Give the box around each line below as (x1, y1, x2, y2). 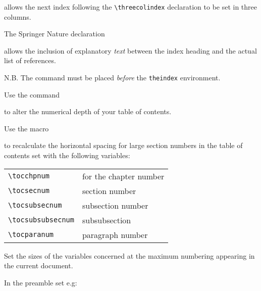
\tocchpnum (8, 172, 49, 180)
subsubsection (82, 214, 131, 226)
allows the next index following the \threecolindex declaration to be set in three (4, 2, 257, 12)
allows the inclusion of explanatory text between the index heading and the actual (4, 45, 257, 56)
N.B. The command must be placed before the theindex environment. (4, 72, 221, 83)
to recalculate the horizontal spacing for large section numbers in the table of (4, 140, 243, 151)
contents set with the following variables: (4, 150, 130, 161)
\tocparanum (8, 230, 54, 239)
